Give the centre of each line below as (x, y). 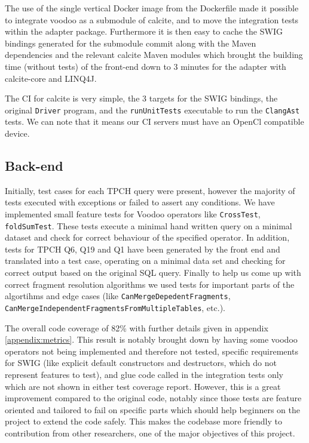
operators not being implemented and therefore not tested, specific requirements (152, 351)
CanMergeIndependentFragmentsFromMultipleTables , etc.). (115, 307)
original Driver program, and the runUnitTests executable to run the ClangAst (152, 110)
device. (17, 133)
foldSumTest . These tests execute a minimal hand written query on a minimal (149, 225)
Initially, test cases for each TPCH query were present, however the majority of (150, 190)
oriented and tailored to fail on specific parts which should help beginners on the (153, 409)
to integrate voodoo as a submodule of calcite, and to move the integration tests (152, 19)
